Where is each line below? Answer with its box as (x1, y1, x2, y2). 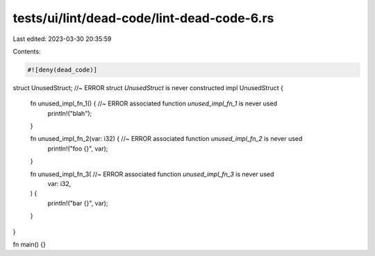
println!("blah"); (47, 109, 92, 117)
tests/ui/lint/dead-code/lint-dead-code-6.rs (12, 10, 274, 26)
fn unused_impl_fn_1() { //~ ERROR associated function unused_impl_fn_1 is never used (30, 99, 278, 108)
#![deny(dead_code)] (27, 66, 97, 74)
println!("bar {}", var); (47, 198, 108, 207)
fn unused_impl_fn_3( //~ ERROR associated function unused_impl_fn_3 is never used (30, 170, 274, 178)
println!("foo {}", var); (47, 144, 108, 153)
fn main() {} (12, 240, 47, 248)
